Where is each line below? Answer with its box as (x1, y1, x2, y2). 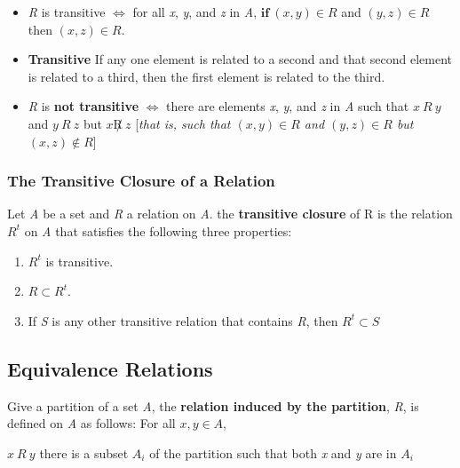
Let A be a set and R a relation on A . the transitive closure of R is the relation (7, 204, 453, 223)
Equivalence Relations (7, 354, 213, 382)
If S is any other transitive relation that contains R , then (28, 311, 338, 329)
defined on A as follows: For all (7, 414, 176, 432)
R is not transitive (28, 97, 139, 115)
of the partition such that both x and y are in (149, 443, 397, 462)
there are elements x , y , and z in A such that (166, 97, 409, 115)
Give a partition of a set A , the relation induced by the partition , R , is (7, 396, 419, 415)
